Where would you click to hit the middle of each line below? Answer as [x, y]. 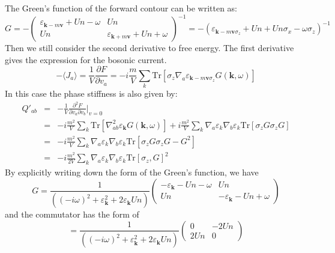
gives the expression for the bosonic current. [86, 59]
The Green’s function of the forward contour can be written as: [121, 8]
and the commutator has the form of [72, 214]
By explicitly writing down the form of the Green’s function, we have [132, 172]
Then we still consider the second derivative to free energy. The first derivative [149, 48]
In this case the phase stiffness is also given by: [91, 93]
